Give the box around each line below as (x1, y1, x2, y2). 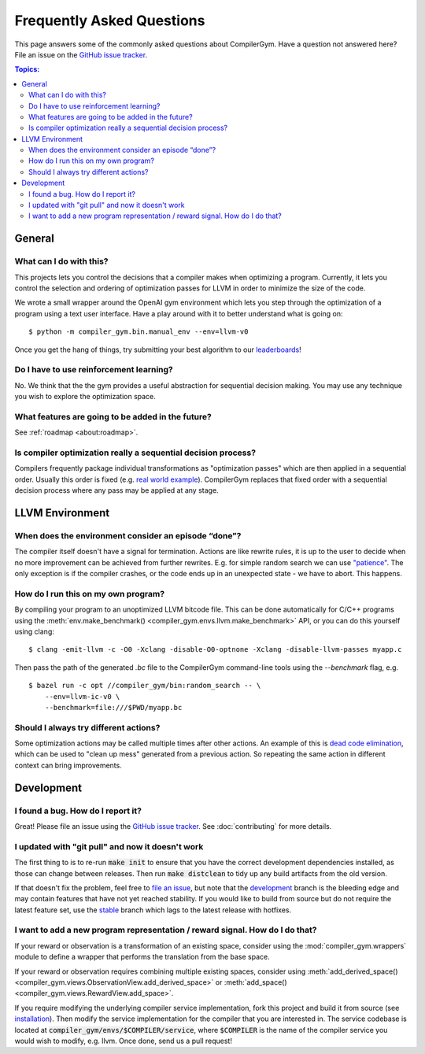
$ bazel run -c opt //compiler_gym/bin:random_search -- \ (28, 681, 261, 690)
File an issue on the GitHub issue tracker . (14, 50, 148, 59)
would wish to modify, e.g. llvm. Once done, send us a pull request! (14, 1036, 232, 1045)
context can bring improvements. (14, 760, 122, 770)
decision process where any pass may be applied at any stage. (14, 486, 220, 495)
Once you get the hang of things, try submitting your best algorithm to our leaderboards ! (14, 345, 302, 354)
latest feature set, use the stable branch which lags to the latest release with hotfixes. (14, 905, 291, 915)
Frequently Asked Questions (14, 12, 205, 29)
